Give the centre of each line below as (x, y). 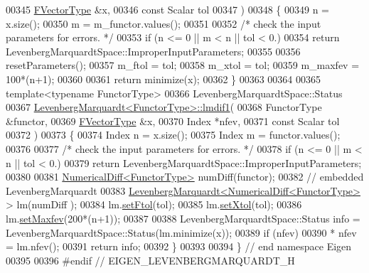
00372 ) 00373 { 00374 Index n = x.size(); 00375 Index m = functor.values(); (173, 135)
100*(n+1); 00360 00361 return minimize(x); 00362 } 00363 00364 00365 (164, 79)
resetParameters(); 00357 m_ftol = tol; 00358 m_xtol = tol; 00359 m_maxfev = (183, 65)
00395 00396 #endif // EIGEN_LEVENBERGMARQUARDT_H (150, 260)
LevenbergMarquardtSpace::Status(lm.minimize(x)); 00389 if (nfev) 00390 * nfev (181, 232)
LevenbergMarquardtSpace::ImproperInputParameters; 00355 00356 (153, 51)
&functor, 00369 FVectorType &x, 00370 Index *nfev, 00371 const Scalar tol (173, 121)
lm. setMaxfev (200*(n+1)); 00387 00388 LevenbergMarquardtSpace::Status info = (183, 218)
